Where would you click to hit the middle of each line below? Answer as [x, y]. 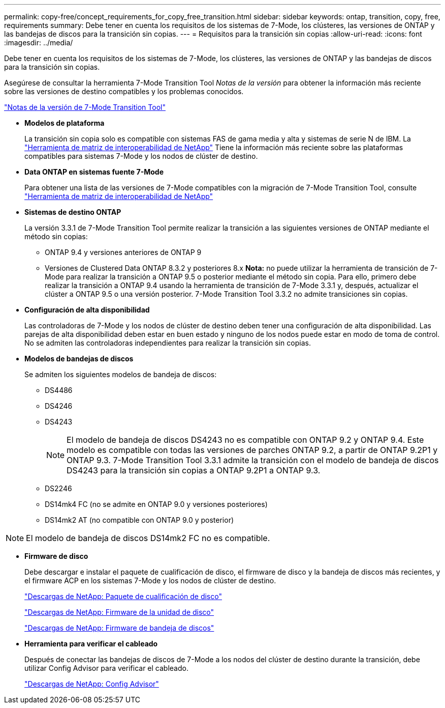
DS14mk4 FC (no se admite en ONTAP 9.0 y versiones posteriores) [156, 504]
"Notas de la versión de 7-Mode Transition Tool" [85, 107]
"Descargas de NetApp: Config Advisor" [92, 684]
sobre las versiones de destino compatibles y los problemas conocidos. [124, 91]
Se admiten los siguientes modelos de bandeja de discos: [121, 374]
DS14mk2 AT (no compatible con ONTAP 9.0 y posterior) [139, 520]
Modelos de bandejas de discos [79, 359]
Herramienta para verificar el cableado [91, 644]
